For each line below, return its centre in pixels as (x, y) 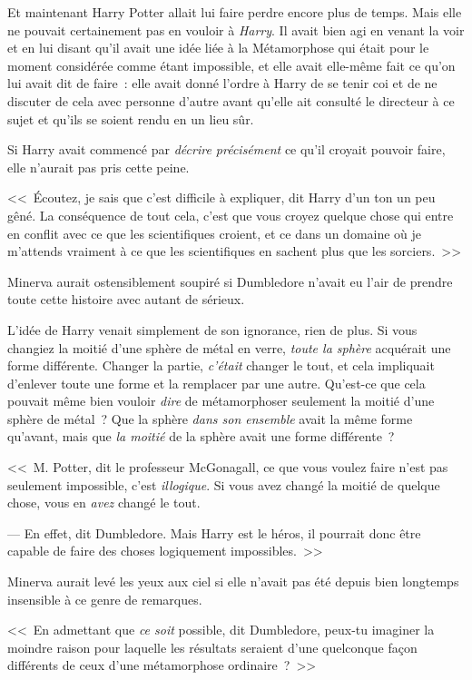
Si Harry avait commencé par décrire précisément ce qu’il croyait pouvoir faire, (226, 149)
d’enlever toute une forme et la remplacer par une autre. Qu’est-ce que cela (216, 383)
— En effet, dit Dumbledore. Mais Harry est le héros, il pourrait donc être (214, 532)
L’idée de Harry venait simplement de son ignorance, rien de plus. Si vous (212, 329)
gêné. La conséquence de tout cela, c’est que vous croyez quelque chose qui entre (231, 215)
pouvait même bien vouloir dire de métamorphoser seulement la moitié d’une (221, 401)
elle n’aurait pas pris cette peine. (98, 167)
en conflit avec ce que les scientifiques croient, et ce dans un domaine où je (215, 233)
